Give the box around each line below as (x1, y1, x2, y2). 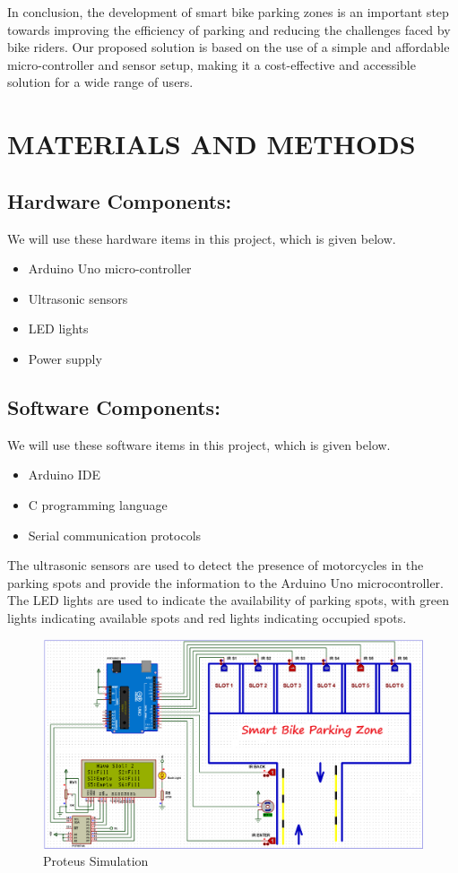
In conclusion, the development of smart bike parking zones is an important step (7, 3, 449, 21)
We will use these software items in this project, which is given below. (7, 435, 391, 454)
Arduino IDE (28, 465, 100, 484)
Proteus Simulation (43, 851, 149, 870)
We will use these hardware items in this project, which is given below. (7, 229, 396, 247)
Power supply (28, 349, 102, 367)
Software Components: (7, 393, 220, 420)
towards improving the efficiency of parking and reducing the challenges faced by (7, 20, 451, 39)
